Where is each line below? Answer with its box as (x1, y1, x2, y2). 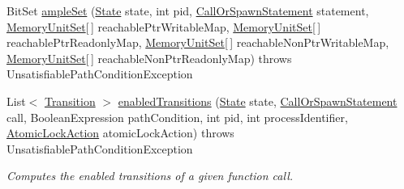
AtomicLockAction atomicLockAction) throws (6, 124, 234, 141)
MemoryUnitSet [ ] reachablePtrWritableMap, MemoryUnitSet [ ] (6, 18, 321, 35)
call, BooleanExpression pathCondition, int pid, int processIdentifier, (6, 108, 348, 125)
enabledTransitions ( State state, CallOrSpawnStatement (118, 92, 398, 109)
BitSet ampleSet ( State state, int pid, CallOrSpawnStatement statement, (6, 2, 369, 19)
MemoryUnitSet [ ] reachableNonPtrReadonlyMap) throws (6, 49, 292, 66)
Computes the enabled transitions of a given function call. (6, 167, 294, 184)
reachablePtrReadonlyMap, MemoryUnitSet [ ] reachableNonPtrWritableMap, (6, 34, 389, 51)
